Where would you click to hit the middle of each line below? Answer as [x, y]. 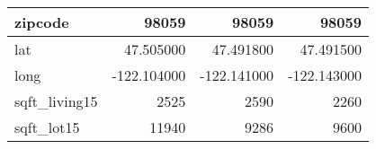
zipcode [42, 22]
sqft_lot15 [47, 127]
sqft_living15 [56, 101]
